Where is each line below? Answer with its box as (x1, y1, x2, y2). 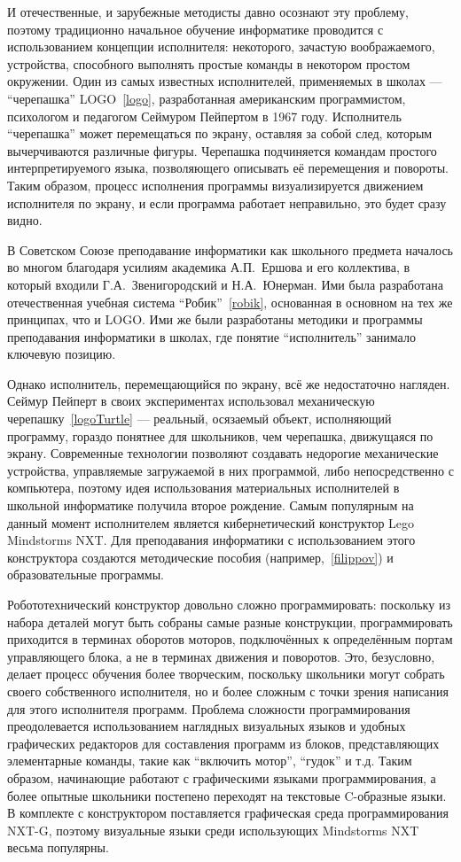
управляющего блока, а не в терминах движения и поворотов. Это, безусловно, (7, 647, 435, 665)
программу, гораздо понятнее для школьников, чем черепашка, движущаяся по (7, 426, 434, 445)
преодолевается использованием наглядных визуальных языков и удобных (7, 717, 406, 735)
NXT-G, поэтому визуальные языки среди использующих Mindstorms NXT (7, 820, 419, 839)
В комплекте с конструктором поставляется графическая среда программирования (7, 804, 449, 822)
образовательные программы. (7, 565, 165, 584)
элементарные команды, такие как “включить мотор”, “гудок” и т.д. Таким (7, 751, 412, 770)
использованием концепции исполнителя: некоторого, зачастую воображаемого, (7, 37, 435, 56)
